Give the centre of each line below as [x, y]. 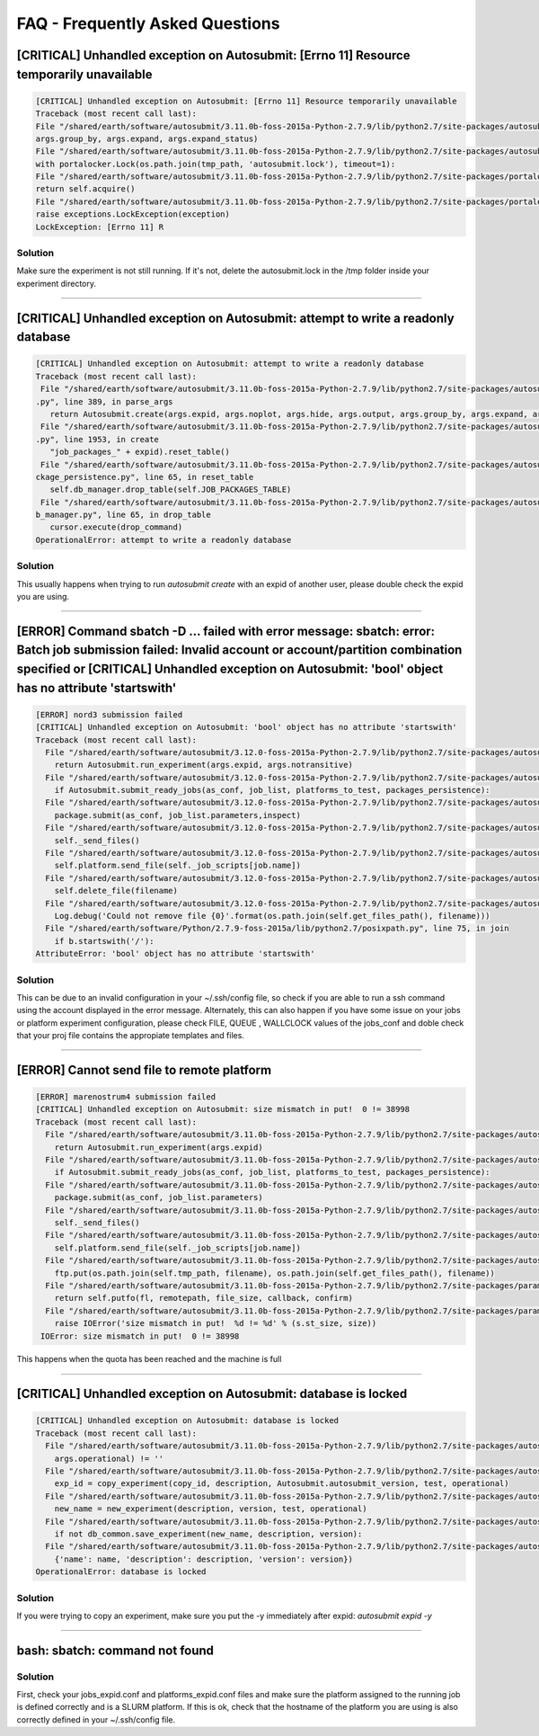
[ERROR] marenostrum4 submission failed [125, 1097]
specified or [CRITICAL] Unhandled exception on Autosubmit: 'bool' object [230, 668]
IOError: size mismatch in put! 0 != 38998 [140, 1336]
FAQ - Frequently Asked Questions [148, 23]
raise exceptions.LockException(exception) [133, 214]
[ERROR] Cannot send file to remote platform [144, 1070]
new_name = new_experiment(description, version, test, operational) [211, 1509]
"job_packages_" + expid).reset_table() [140, 452]
